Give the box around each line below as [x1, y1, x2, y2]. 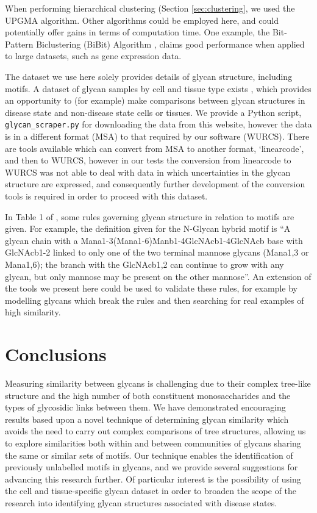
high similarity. [5, 306, 61, 318]
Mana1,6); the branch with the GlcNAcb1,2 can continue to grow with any [5, 257, 284, 270]
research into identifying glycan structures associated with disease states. [5, 496, 277, 509]
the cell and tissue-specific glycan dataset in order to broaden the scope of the [5, 484, 297, 497]
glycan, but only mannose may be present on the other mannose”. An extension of [5, 270, 312, 282]
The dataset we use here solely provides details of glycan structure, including [5, 70, 293, 82]
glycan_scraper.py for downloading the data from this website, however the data [5, 118, 312, 131]
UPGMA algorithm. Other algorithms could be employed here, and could [5, 13, 279, 26]
